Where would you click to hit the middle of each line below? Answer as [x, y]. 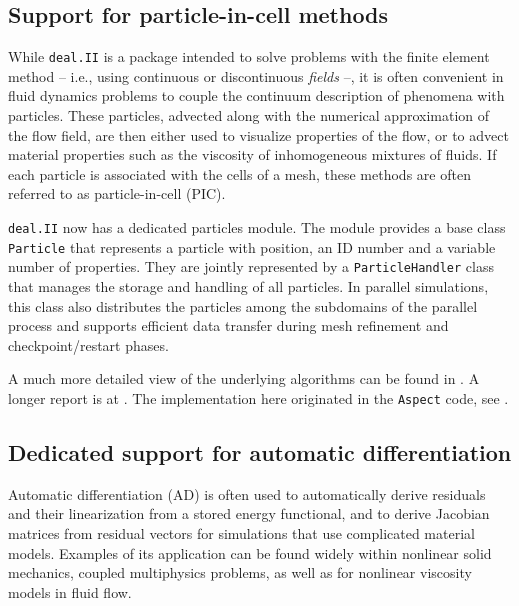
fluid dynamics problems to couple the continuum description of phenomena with [256, 95]
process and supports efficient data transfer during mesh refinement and [228, 325]
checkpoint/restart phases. [88, 344]
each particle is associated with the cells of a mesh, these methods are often [239, 173]
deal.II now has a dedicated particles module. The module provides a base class [257, 227]
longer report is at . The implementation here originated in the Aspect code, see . [258, 397]
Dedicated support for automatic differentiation [260, 452]
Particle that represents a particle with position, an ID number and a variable [252, 246]
